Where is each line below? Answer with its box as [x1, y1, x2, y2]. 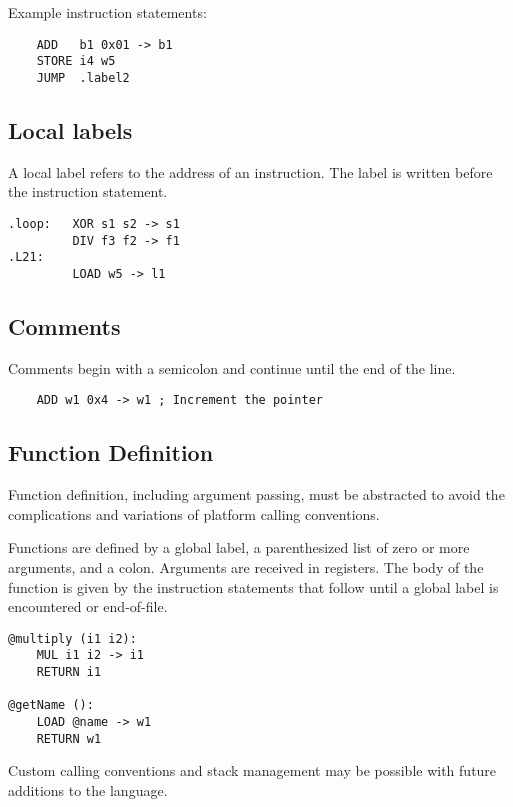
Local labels [8, 114, 133, 145]
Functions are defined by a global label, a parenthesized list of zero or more [8, 537, 470, 558]
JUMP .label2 [36, 70, 130, 85]
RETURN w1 [36, 731, 102, 746]
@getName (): [8, 698, 94, 713]
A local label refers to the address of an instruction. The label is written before [8, 161, 493, 182]
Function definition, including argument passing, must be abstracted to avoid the [8, 484, 505, 505]
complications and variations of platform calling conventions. [8, 503, 380, 524]
